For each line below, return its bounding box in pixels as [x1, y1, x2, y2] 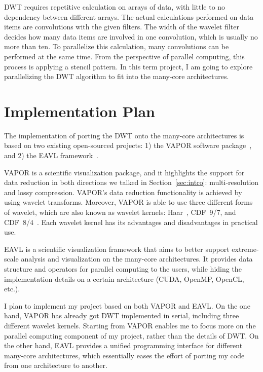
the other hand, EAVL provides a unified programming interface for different [4, 340, 243, 351]
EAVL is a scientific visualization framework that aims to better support [4, 243, 230, 254]
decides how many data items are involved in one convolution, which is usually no [4, 31, 258, 42]
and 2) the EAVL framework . [4, 150, 98, 161]
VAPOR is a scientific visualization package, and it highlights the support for [4, 167, 245, 177]
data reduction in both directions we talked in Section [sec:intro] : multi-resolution [4, 177, 259, 188]
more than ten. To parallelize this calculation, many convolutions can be [4, 41, 229, 52]
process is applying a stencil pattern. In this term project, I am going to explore [4, 61, 253, 71]
